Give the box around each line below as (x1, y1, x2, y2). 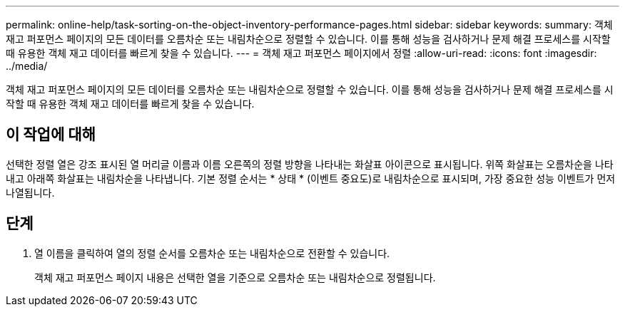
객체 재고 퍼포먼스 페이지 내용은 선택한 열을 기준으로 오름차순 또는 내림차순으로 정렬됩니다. (34, 271, 436, 284)
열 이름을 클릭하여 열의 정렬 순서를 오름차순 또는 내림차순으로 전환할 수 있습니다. (34, 246, 390, 259)
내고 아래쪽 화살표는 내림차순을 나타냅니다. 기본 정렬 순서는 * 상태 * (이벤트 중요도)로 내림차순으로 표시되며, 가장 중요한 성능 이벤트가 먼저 (6, 172, 616, 184)
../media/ (6, 60, 48, 72)
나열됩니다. (6, 186, 55, 199)
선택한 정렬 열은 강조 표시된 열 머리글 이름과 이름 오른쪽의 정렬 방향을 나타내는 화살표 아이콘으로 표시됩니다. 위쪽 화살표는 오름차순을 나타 (6, 157, 614, 170)
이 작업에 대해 (6, 125, 96, 144)
